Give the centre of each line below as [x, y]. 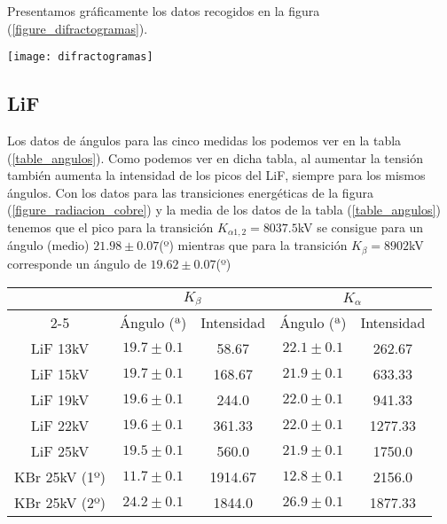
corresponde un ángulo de [77, 263]
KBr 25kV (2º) [60, 503]
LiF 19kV [60, 400]
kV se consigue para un [361, 227]
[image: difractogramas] [80, 57]
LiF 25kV [60, 451]
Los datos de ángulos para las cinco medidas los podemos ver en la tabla [204, 141]
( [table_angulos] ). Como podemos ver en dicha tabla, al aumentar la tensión [215, 157]
